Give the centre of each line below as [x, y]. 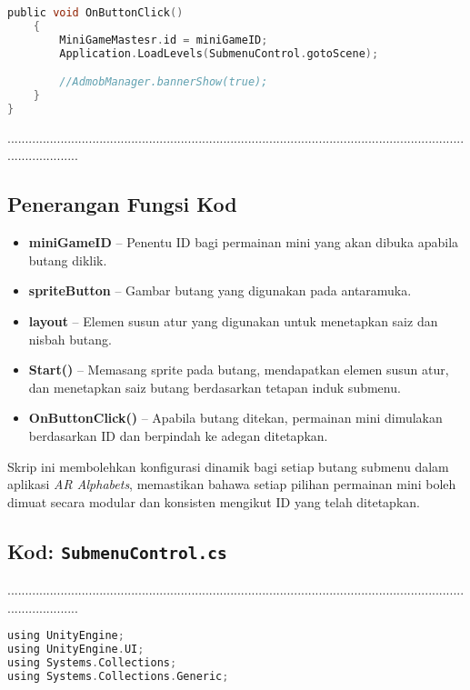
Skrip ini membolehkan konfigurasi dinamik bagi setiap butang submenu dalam [228, 466]
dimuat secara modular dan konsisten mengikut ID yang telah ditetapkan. [214, 501]
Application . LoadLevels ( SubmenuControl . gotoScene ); [219, 53]
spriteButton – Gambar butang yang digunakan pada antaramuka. [220, 290]
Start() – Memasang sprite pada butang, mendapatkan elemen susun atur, [239, 370]
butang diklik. [68, 260]
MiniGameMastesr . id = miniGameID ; [164, 40]
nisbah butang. [70, 339]
